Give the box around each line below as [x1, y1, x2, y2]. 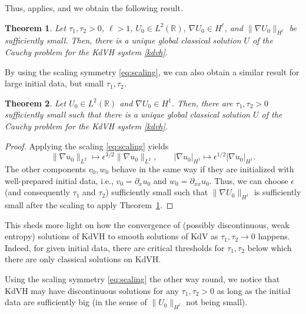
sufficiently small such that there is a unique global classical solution [5, 108, 250, 121]
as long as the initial [217, 284, 291, 296]
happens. [258, 230, 290, 242]
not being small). [186, 296, 248, 308]
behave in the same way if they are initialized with [111, 163, 294, 175]
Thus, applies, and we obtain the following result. [5, 2, 183, 14]
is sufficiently [254, 186, 301, 198]
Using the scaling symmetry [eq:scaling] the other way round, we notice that [5, 272, 280, 285]
